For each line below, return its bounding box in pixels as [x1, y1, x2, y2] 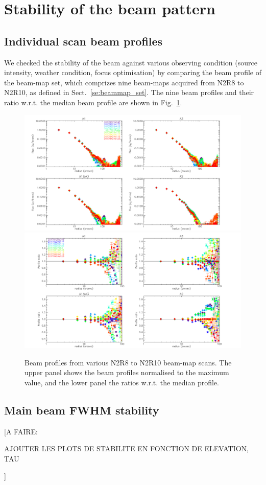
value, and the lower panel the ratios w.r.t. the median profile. [25, 377, 219, 388]
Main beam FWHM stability [4, 402, 159, 418]
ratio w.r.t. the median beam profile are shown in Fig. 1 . [4, 97, 182, 107]
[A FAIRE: [4, 426, 38, 436]
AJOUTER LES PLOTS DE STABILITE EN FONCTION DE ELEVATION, [4, 443, 249, 454]
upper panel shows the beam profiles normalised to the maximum [25, 367, 229, 378]
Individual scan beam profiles [4, 33, 163, 49]
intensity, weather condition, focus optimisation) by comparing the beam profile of [4, 67, 261, 78]
